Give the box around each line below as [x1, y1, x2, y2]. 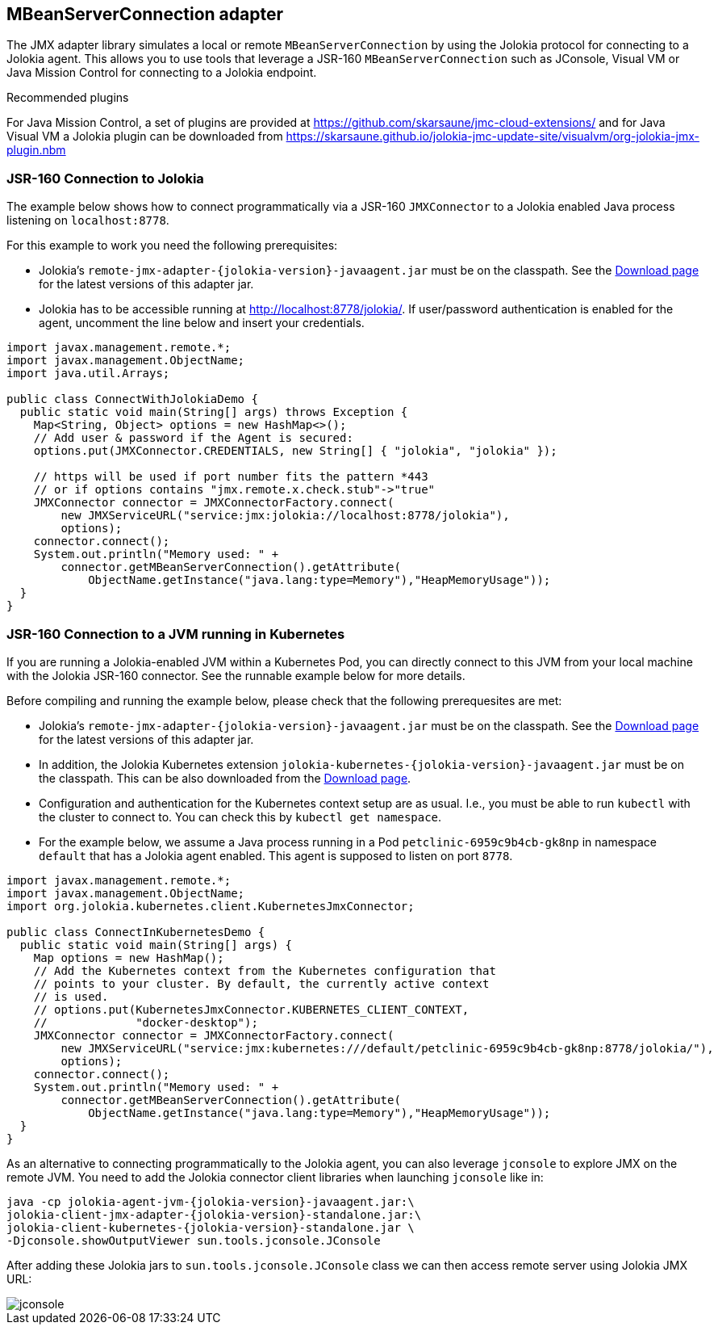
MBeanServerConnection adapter [6, 4, 283, 24]
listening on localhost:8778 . [6, 213, 169, 228]
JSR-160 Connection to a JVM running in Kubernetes [6, 625, 345, 642]
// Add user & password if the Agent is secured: [33, 431, 353, 445]
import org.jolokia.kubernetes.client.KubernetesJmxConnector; [6, 899, 415, 913]
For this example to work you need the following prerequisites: [6, 238, 338, 253]
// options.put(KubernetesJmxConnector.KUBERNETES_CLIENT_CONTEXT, [33, 1002, 470, 1016]
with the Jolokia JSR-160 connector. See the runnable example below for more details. [6, 668, 465, 682]
